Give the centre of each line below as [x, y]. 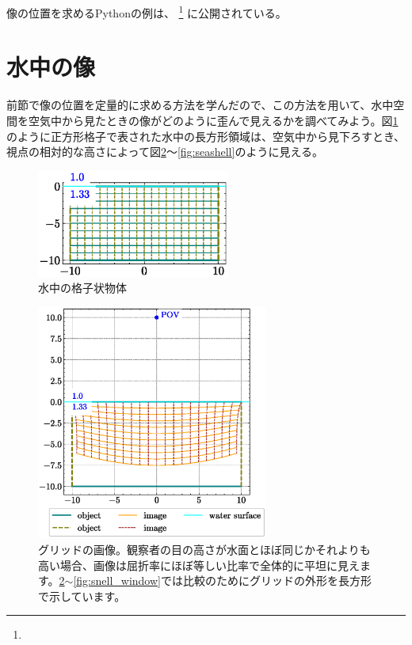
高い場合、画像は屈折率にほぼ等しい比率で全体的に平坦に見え [199, 565]
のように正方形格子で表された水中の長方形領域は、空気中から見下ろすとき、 [206, 136]
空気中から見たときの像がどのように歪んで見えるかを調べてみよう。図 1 [213, 120]
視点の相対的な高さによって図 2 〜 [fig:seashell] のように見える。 [165, 152]
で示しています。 [82, 596]
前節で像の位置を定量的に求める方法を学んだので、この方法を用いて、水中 [200, 105]
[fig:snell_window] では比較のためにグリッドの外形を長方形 [222, 580]
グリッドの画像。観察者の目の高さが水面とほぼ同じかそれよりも [204, 549]
